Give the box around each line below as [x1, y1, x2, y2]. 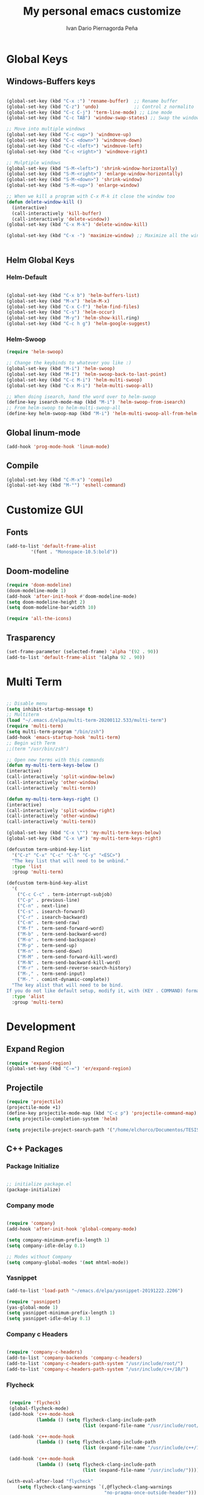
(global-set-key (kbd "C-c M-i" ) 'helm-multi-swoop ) [6, 377, 143, 383]
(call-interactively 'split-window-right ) [6, 807, 115, 813]
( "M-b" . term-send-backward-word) [17, 931, 107, 937]
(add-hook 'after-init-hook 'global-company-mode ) [6, 1226, 137, 1232]
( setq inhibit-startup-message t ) [6, 706, 94, 712]
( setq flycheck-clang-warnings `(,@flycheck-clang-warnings [17, 1483, 172, 1490]
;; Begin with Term [6, 740, 56, 746]
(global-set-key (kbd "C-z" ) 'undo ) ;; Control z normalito [6, 104, 194, 110]
